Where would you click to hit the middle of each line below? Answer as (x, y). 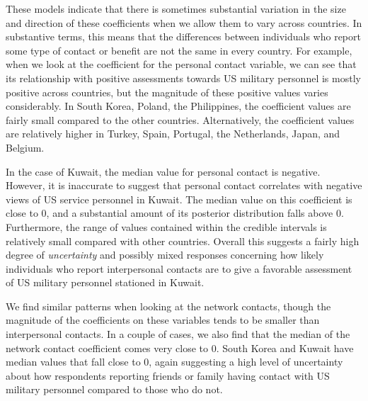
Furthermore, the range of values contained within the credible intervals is (166, 226)
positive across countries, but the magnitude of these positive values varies (167, 92)
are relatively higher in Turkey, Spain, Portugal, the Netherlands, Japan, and (173, 134)
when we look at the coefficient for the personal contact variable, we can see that (181, 64)
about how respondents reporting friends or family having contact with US (168, 375)
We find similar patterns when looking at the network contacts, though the (168, 306)
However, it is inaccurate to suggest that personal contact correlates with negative (184, 185)
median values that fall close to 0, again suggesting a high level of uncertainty (174, 362)
